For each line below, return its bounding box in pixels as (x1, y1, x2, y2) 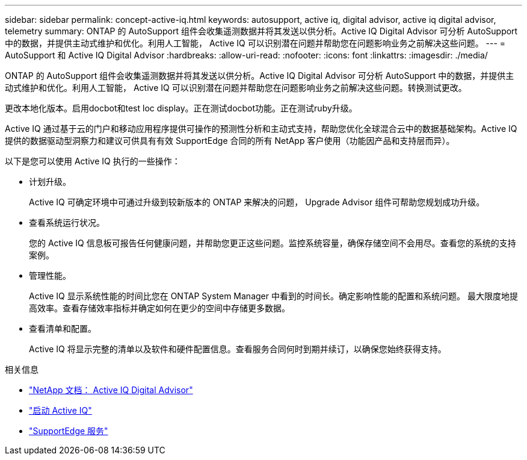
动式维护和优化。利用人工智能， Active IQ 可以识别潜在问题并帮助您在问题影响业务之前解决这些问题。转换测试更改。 (5, 82, 467, 93)
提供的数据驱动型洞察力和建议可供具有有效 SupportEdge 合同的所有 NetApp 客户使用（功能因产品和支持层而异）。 (5, 135, 455, 146)
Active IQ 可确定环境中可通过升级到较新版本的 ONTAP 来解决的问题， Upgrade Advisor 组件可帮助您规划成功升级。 (29, 197, 485, 207)
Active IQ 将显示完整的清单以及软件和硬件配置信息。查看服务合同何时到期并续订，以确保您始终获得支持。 (29, 344, 446, 354)
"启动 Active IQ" (29, 405, 92, 415)
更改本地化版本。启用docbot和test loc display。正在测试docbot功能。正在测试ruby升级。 (5, 103, 357, 113)
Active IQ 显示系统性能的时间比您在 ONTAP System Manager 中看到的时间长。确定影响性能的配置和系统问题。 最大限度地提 (29, 291, 518, 301)
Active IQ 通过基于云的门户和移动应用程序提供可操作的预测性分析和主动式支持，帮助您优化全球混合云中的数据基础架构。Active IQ (5, 123, 517, 134)
